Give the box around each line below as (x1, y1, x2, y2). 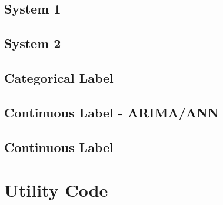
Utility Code (4, 178, 108, 202)
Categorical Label (4, 68, 114, 86)
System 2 (4, 34, 61, 52)
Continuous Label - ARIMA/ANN (4, 103, 219, 121)
